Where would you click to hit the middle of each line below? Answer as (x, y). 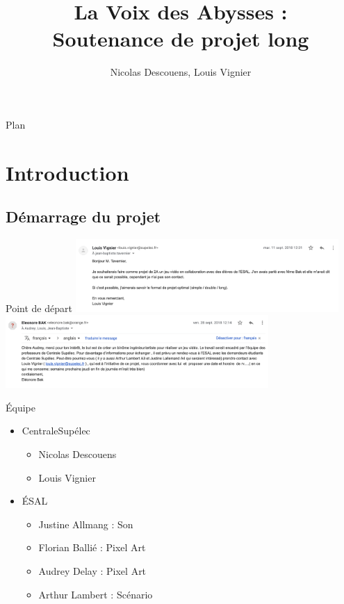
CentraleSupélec (56, 431)
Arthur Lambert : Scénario (96, 594)
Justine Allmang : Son (86, 524)
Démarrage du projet (83, 217)
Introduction (67, 172)
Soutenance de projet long (181, 39)
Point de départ (39, 308)
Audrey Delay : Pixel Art (92, 571)
